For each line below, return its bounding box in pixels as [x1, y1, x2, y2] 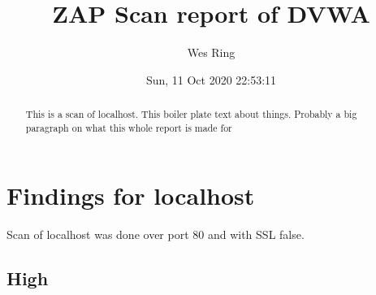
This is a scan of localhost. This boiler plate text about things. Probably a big [25, 107, 357, 121]
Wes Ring [187, 44, 236, 61]
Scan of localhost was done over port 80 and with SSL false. [6, 226, 305, 243]
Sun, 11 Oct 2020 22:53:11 [145, 71, 277, 88]
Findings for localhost [6, 179, 255, 212]
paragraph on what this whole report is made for [25, 120, 232, 134]
